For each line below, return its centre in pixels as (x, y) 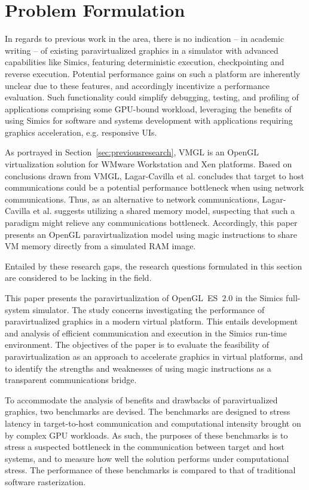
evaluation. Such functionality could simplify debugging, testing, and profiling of (152, 97)
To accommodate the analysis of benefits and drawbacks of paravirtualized (141, 399)
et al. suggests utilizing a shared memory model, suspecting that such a (164, 211)
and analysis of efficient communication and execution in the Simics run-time (146, 333)
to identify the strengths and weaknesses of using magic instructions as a (138, 368)
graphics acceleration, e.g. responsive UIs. (81, 132)
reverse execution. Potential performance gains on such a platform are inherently (153, 73)
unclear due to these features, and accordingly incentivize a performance (137, 85)
